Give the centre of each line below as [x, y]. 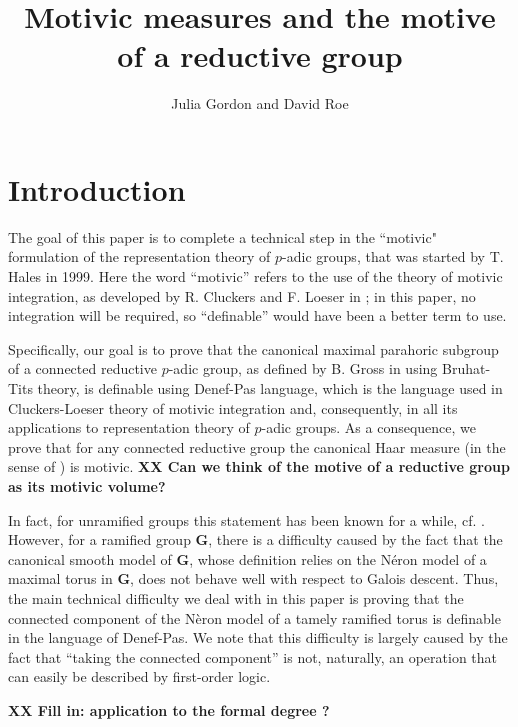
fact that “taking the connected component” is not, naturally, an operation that [253, 656]
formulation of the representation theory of [139, 256]
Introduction [97, 188]
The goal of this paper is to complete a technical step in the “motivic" [222, 236]
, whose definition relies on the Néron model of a [338, 558]
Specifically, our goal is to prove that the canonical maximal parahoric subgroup [253, 348]
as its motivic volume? [87, 485]
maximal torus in [60, 578]
